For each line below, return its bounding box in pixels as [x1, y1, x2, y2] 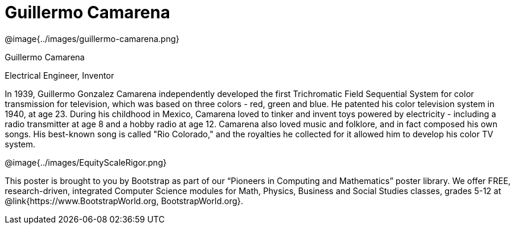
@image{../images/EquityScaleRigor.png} [5, 157, 167, 167]
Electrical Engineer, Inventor [5, 70, 115, 80]
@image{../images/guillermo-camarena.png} [5, 33, 180, 44]
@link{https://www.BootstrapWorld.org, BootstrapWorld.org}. [5, 195, 243, 206]
